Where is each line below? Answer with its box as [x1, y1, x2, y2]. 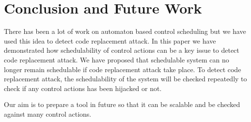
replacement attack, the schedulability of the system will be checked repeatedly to [4, 74, 247, 84]
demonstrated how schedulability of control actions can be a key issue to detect [4, 45, 239, 55]
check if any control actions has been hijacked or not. [4, 83, 162, 93]
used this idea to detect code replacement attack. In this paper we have [4, 35, 216, 46]
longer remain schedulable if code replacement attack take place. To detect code [4, 64, 241, 74]
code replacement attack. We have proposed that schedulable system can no [4, 54, 229, 64]
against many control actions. [4, 108, 92, 119]
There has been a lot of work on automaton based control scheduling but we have [4, 26, 246, 36]
